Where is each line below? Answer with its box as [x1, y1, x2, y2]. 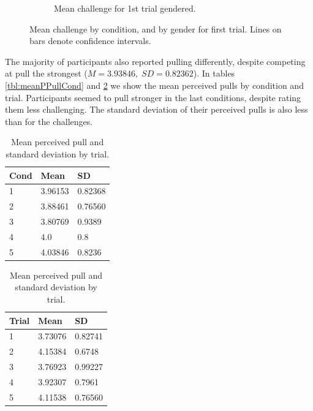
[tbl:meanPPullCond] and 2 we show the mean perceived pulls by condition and [5, 78, 304, 91]
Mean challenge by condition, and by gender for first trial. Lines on [29, 22, 282, 35]
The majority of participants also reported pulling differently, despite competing [5, 55, 306, 67]
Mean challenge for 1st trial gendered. [54, 2, 196, 14]
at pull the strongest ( [5, 67, 88, 80]
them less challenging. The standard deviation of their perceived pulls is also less [5, 103, 308, 116]
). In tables [193, 67, 235, 80]
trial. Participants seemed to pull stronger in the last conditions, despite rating [5, 91, 301, 104]
